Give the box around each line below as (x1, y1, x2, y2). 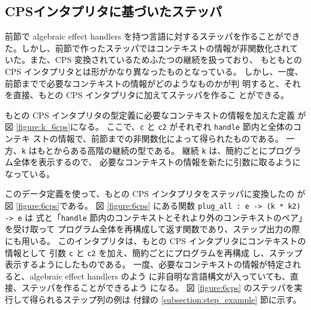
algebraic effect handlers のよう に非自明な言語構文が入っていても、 (29, 269, 291, 282)
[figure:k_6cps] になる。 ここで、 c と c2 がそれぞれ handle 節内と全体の (16, 120, 293, 133)
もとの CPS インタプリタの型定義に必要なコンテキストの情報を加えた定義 (5, 108, 295, 121)
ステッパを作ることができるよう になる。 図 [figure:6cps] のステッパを (21, 281, 294, 294)
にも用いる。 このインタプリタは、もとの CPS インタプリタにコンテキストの (5, 234, 306, 247)
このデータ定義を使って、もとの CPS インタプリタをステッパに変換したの (5, 187, 294, 200)
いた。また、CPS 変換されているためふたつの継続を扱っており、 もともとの (5, 53, 302, 66)
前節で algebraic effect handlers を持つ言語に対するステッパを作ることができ (5, 30, 300, 42)
